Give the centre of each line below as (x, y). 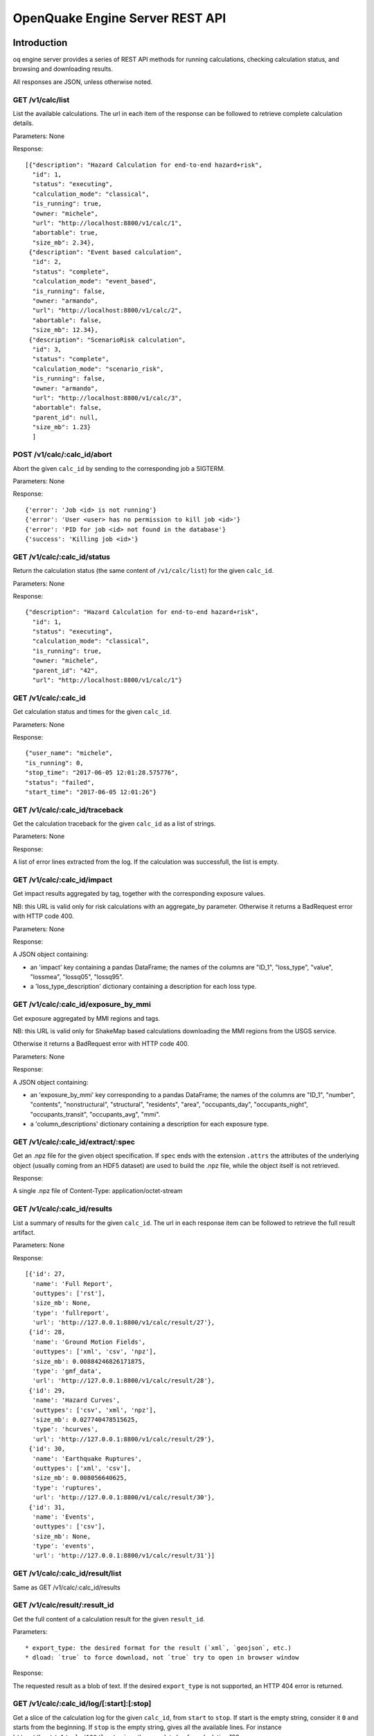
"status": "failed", (60, 782)
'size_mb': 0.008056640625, (80, 1478)
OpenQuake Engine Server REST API (119, 18)
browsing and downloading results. (63, 69)
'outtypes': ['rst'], (69, 1293)
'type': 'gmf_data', (67, 1371)
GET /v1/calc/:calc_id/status (62, 557)
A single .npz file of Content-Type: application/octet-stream (98, 1191)
